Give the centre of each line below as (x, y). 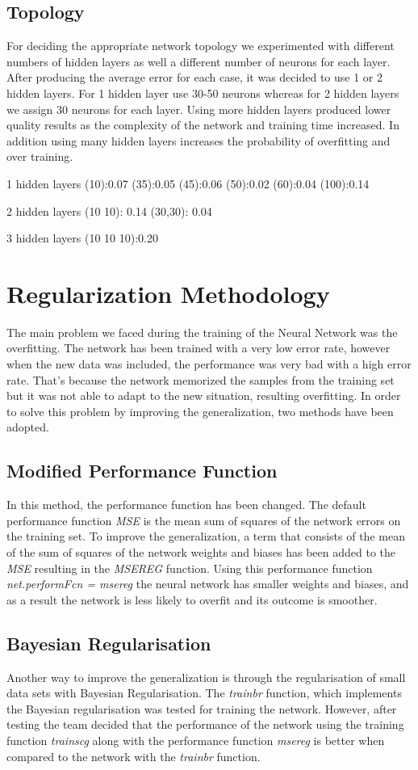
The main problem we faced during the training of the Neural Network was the (202, 332)
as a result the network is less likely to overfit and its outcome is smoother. (192, 599)
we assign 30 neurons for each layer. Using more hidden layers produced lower (199, 109)
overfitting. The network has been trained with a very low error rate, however (199, 348)
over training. (40, 156)
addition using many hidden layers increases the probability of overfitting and (199, 140)
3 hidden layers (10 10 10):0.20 (82, 238)
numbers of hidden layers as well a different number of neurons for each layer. (199, 61)
